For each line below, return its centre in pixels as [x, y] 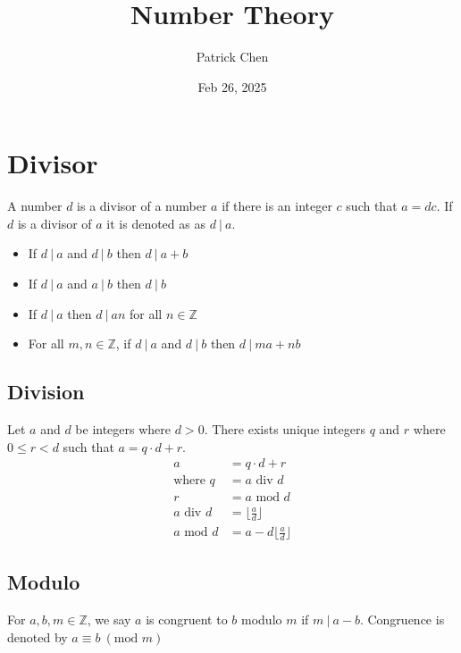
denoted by [38, 636]
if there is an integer [277, 206]
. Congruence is [402, 620]
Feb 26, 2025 [232, 86]
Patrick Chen [232, 57]
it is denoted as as [156, 223]
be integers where [123, 429]
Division [46, 392]
